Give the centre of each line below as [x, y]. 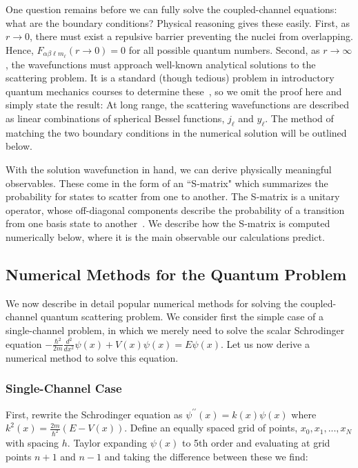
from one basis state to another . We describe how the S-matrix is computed [168, 223]
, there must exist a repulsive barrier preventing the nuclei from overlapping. [191, 36]
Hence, [20, 49]
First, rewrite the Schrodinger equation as [94, 414]
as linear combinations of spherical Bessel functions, [115, 118]
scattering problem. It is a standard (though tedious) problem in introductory [170, 78]
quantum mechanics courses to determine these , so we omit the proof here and [174, 91]
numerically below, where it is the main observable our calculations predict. [165, 236]
